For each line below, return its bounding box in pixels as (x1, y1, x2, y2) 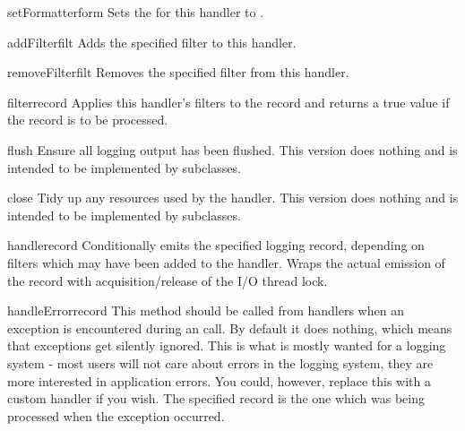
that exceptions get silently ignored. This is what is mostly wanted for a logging (7, 336, 446, 355)
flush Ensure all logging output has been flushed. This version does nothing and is (7, 140, 458, 159)
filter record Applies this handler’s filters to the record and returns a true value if (7, 92, 450, 111)
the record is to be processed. (7, 110, 168, 129)
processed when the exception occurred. (7, 406, 225, 425)
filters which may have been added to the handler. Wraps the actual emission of (7, 253, 445, 272)
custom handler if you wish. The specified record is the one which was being (7, 389, 425, 408)
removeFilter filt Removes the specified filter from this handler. (7, 63, 349, 82)
